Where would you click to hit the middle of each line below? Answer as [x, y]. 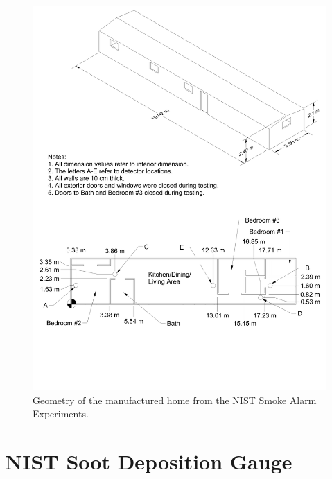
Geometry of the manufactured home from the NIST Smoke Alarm [175, 400]
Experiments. [61, 413]
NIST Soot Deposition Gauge [149, 461]
